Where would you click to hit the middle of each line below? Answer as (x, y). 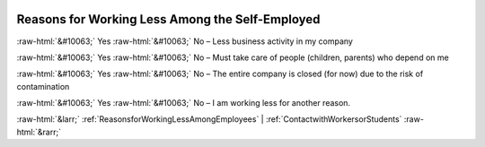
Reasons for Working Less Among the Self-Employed (168, 19)
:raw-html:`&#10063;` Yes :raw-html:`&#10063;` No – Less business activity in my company (185, 41)
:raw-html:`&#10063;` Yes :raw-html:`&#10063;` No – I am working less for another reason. (183, 103)
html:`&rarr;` (39, 132)
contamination (43, 86)
